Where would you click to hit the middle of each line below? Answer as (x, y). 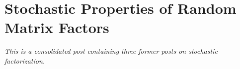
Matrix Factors (57, 27)
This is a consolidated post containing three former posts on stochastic (111, 51)
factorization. (25, 60)
